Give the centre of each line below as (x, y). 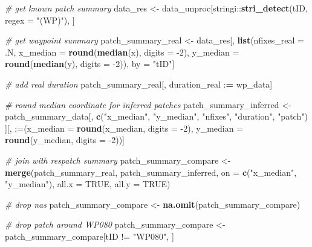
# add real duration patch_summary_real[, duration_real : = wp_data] (139, 84)
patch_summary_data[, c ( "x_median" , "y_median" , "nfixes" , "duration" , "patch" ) (156, 116)
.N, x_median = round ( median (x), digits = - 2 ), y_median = (122, 52)
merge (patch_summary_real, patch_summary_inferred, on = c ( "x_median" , (151, 172)
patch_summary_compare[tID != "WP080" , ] (89, 236)
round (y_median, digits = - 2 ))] (65, 140)
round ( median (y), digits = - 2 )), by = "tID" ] (90, 64)
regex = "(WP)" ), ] (40, 20)
